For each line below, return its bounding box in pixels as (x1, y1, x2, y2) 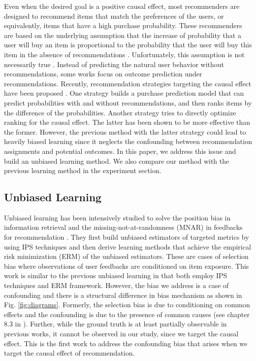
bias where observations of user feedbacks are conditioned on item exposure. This (4, 260, 249, 271)
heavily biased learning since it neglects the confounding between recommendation (4, 136, 252, 146)
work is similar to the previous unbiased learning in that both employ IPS (4, 270, 227, 281)
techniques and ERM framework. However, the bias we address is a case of (4, 280, 229, 290)
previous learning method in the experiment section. (4, 165, 161, 176)
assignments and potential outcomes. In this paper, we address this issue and (4, 145, 236, 156)
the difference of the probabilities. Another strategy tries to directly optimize (4, 107, 236, 117)
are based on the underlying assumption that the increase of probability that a (4, 30, 241, 40)
